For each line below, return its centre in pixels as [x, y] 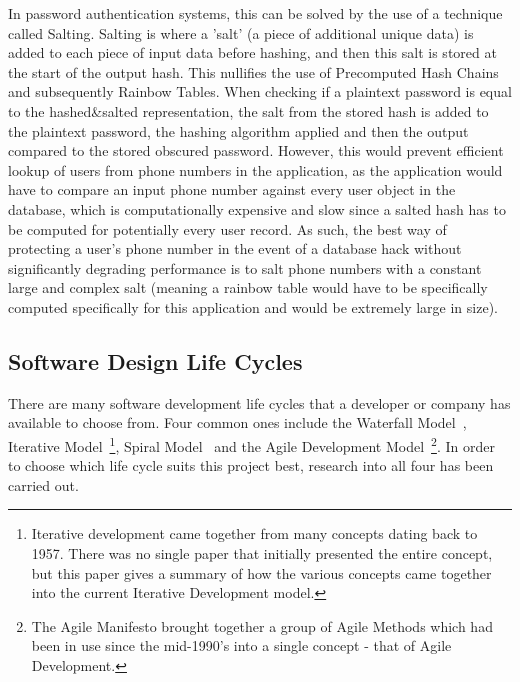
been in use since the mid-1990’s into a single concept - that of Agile [241, 645]
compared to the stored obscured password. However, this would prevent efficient [256, 150]
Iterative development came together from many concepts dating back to [254, 533]
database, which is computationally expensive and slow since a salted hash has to [257, 208]
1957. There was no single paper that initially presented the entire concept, [262, 552]
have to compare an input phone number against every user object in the [232, 189]
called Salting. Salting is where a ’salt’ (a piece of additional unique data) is [241, 32]
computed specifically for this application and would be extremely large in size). [253, 306]
